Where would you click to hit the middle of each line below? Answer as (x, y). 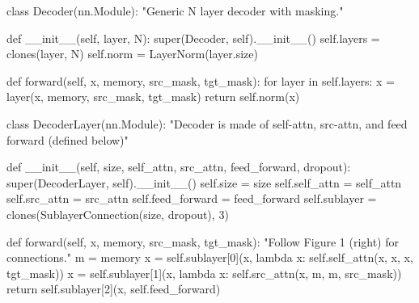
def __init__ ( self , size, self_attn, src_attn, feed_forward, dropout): (179, 167)
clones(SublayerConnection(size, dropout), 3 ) (118, 214)
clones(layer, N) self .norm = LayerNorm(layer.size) (132, 54)
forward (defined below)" (68, 139)
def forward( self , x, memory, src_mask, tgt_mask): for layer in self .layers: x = (201, 80)
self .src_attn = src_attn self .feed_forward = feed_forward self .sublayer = (192, 198)
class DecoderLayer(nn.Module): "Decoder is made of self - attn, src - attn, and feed (207, 123)
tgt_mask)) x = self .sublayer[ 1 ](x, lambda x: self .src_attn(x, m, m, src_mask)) (204, 273)
